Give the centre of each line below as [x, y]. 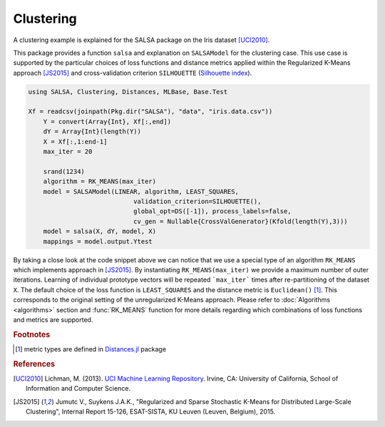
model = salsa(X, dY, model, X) [100, 231]
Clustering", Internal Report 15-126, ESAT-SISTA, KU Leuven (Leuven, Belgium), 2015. [151, 412]
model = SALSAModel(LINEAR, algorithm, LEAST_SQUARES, [141, 191]
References [34, 364]
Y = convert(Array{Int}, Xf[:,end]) [107, 122]
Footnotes [32, 334]
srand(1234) [64, 171]
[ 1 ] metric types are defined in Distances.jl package [91, 349]
